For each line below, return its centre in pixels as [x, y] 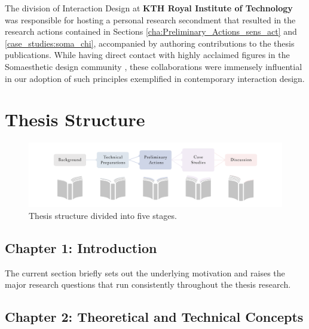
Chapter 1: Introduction [81, 247]
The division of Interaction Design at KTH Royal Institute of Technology [149, 8]
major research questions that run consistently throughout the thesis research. [148, 284]
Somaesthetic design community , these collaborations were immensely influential [154, 66]
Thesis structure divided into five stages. [103, 215]
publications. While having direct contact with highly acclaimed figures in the [147, 55]
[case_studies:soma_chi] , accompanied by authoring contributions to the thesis [150, 43]
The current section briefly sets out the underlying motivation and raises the [145, 272]
